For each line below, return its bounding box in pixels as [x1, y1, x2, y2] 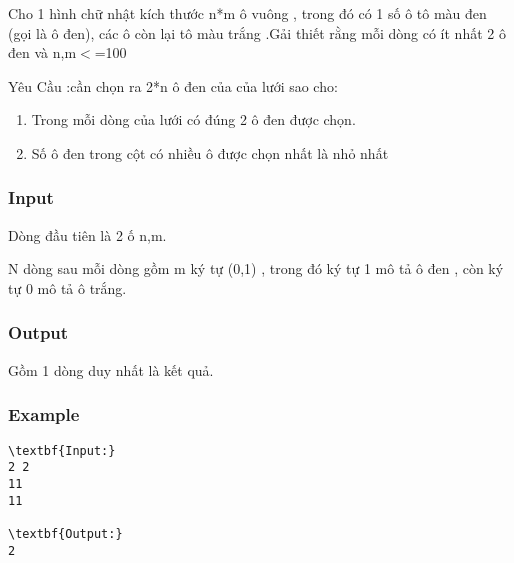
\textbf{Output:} [8, 526, 123, 541]
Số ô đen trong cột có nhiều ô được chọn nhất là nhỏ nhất [31, 142, 389, 163]
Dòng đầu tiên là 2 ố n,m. [8, 224, 167, 245]
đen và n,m [8, 42, 77, 63]
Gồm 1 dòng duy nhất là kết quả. [8, 359, 214, 380]
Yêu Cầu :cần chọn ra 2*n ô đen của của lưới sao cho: [8, 75, 338, 96]
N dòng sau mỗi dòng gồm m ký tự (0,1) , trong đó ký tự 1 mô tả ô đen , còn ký [8, 258, 504, 279]
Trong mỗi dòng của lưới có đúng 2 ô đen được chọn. [31, 109, 356, 130]
